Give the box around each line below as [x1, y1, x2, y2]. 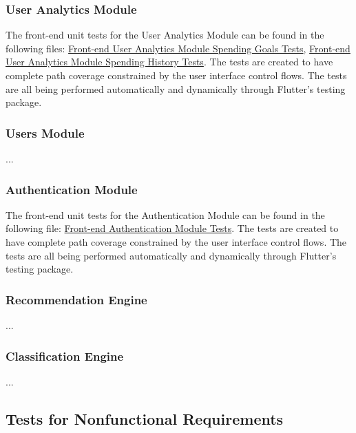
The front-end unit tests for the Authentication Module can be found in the [6, 207, 325, 222]
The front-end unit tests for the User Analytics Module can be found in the [6, 28, 324, 42]
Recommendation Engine [6, 291, 147, 308]
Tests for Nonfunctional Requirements [6, 408, 284, 429]
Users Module [6, 124, 85, 141]
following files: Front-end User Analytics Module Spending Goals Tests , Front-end [6, 41, 350, 55]
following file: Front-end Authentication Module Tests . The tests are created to [6, 221, 339, 235]
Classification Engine [6, 347, 124, 364]
